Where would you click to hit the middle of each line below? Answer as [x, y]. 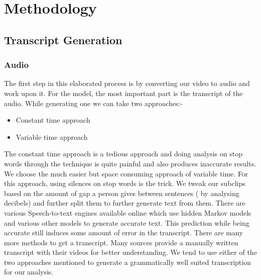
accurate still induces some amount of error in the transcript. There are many [123, 232]
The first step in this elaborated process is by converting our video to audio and [127, 83]
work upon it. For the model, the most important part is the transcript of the [123, 93]
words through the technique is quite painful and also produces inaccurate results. [130, 163]
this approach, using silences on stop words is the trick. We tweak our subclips [125, 183]
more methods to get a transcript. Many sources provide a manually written [121, 242]
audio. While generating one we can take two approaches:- [93, 103]
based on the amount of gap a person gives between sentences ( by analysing [122, 193]
